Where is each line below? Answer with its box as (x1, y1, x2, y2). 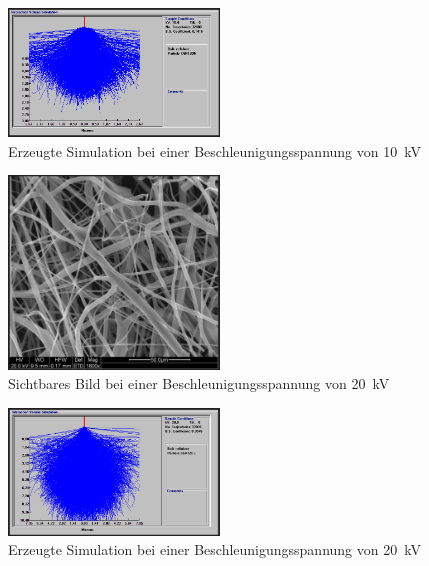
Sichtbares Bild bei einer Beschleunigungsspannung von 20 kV (8, 373, 390, 394)
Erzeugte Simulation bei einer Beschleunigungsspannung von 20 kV (8, 539, 421, 560)
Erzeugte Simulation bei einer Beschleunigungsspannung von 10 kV (8, 140, 421, 161)
